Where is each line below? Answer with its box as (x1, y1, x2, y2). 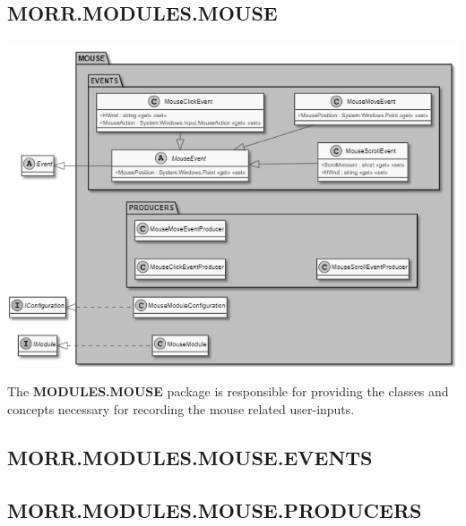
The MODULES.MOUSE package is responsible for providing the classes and (7, 382, 449, 401)
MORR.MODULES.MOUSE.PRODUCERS (7, 496, 422, 523)
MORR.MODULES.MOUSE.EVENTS (7, 443, 373, 471)
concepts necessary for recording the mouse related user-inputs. (7, 399, 355, 418)
